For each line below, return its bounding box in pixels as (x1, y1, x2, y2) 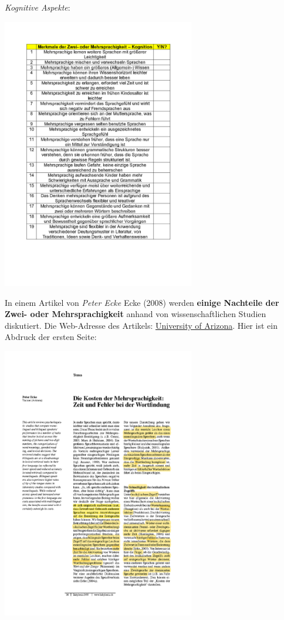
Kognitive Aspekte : (5, 1, 70, 13)
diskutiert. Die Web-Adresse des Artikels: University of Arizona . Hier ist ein (5, 319, 278, 331)
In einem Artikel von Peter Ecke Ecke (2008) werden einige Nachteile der (5, 296, 279, 308)
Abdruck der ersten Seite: (5, 331, 97, 343)
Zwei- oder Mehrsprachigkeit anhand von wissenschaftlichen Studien (5, 308, 266, 320)
